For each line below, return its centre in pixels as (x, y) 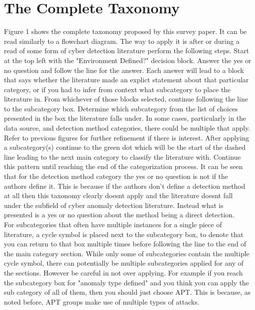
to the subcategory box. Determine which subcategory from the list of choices (121, 108)
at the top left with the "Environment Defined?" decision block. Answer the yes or (128, 60)
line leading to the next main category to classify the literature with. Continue (122, 156)
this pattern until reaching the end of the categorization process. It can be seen (124, 166)
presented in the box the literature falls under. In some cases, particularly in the (125, 118)
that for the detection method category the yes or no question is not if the (116, 176)
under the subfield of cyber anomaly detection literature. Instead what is (114, 205)
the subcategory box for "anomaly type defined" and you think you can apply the (127, 282)
